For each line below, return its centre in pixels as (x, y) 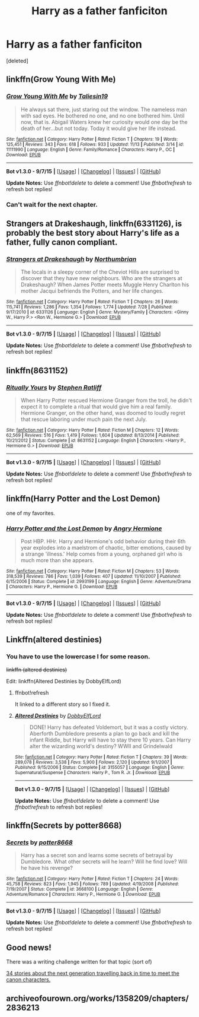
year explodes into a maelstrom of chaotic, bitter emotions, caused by (106, 548)
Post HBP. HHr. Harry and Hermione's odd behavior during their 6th (103, 541)
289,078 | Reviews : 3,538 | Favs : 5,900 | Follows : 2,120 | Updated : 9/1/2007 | (93, 762)
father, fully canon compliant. (62, 242)
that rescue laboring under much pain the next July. (84, 419)
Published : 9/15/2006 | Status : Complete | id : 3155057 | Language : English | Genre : (99, 767)
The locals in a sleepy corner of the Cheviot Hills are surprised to (100, 272)
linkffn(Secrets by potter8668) (64, 826)
